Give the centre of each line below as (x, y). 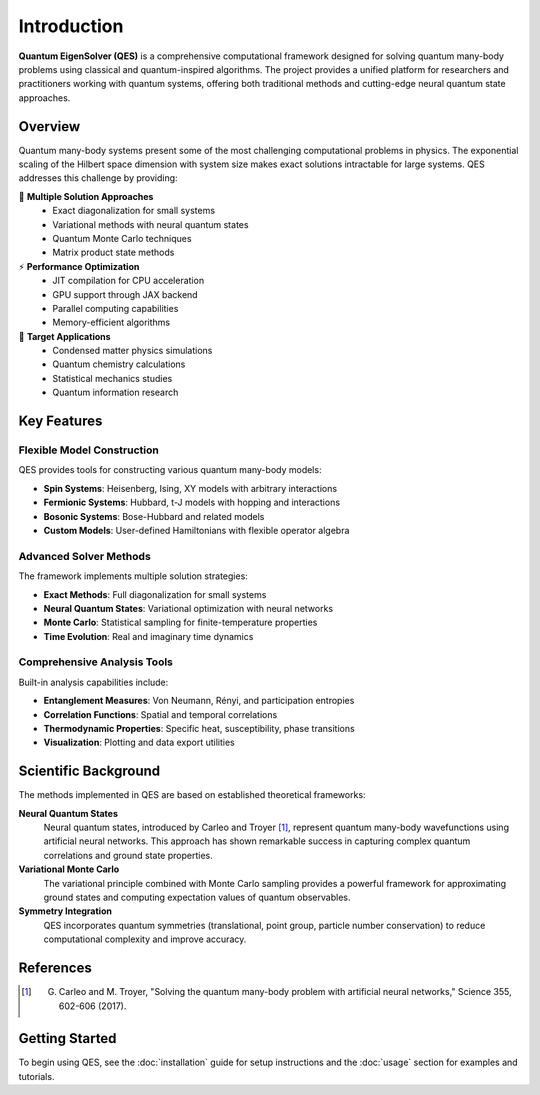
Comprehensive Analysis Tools (96, 662)
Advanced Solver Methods (85, 556)
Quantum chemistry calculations (119, 364)
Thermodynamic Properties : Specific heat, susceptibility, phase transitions (199, 728)
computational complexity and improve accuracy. (145, 939)
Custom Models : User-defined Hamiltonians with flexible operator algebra (196, 530)
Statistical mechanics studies (112, 378)
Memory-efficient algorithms (111, 322)
